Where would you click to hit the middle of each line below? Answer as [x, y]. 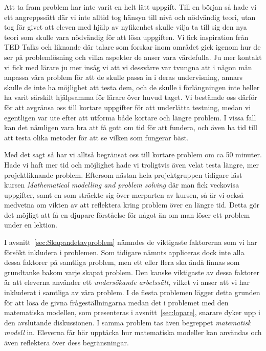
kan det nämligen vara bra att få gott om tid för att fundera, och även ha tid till [131, 127]
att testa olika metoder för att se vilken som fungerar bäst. [96, 137]
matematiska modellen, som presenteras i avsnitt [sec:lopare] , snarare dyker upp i [132, 312]
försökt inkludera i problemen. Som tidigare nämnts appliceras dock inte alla [124, 252]
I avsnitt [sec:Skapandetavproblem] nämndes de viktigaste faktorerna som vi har [131, 242]
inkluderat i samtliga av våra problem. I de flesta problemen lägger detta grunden [132, 292]
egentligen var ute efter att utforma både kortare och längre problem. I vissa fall [130, 117]
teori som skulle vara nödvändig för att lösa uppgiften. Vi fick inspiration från [126, 37]
